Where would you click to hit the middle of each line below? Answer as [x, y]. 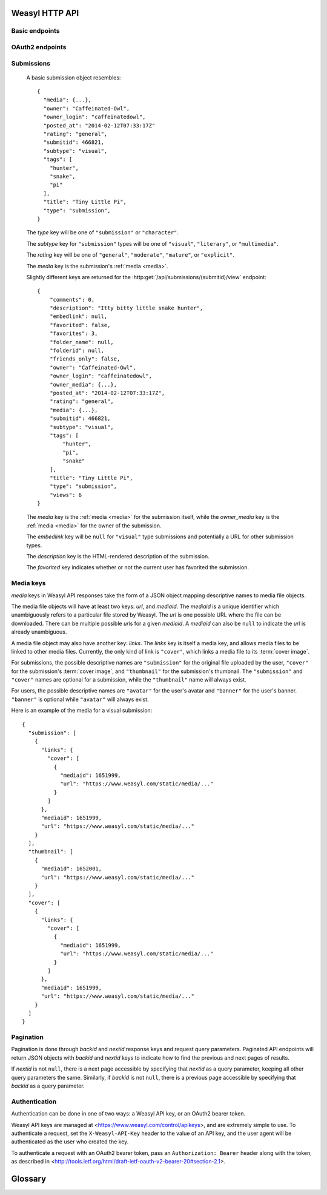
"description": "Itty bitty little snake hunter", [126, 308]
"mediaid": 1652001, [71, 869]
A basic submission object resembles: [74, 77]
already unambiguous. [39, 632]
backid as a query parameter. [48, 1086]
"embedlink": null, [78, 317]
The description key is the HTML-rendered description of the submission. [118, 557]
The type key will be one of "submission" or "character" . [102, 232]
